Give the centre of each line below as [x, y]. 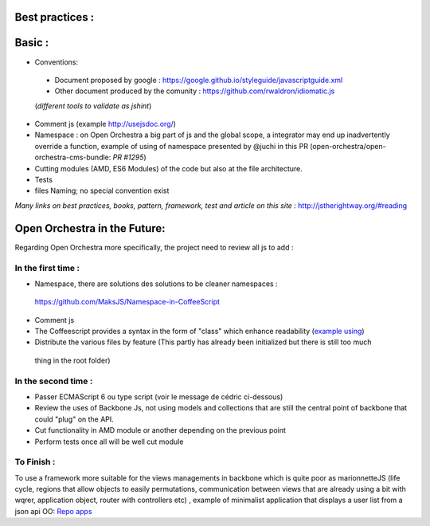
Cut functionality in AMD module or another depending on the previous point [160, 430]
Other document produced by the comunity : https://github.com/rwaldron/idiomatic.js [195, 91]
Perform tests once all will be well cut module [109, 442]
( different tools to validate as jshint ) [93, 106]
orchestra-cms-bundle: [73, 157]
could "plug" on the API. [74, 419]
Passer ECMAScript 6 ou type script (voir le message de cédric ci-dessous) [159, 396]
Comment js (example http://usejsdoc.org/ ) [106, 124]
